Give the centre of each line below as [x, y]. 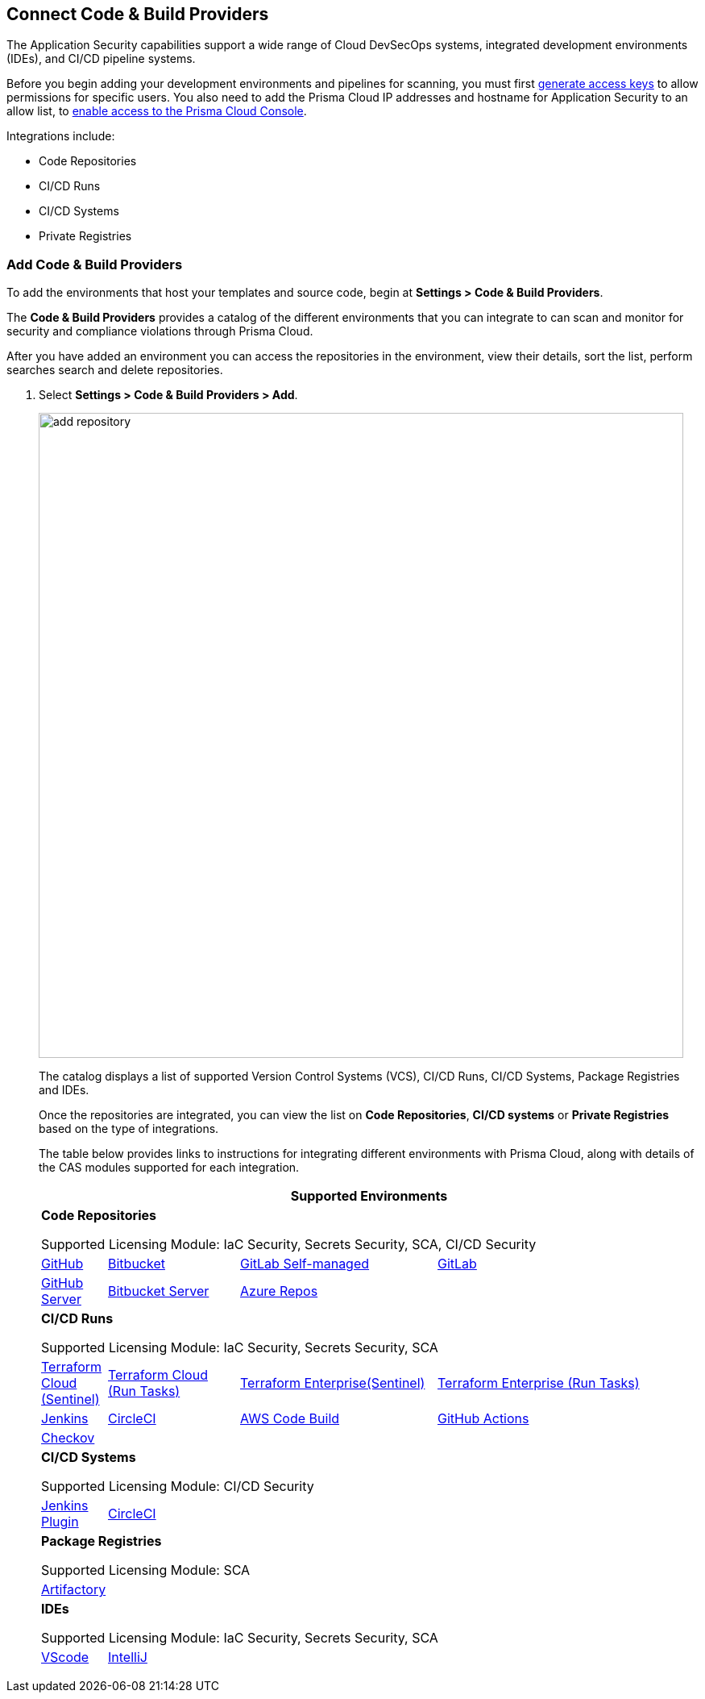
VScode [65, 1657]
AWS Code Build [290, 1419]
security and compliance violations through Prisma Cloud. [160, 331]
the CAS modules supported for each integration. [169, 1168]
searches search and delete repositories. [115, 370]
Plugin [60, 1522]
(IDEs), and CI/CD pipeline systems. [101, 59]
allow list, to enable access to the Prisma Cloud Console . [157, 111]
